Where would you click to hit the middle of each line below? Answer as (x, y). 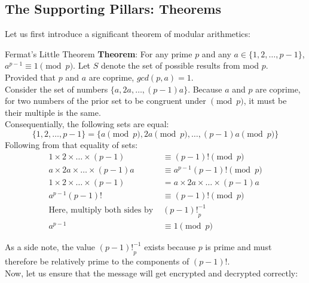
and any (216, 53)
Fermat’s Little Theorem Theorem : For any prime (99, 53)
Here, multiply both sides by (101, 210)
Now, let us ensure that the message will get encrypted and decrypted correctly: (152, 273)
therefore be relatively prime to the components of (97, 261)
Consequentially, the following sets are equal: (87, 124)
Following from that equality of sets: (71, 144)
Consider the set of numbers (56, 89)
